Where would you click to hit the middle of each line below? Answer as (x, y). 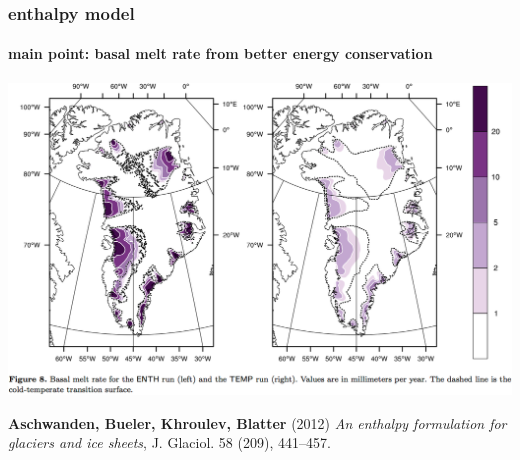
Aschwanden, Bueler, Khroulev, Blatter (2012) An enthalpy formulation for (257, 422)
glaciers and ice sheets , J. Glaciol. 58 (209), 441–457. (169, 442)
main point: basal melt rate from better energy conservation (220, 53)
